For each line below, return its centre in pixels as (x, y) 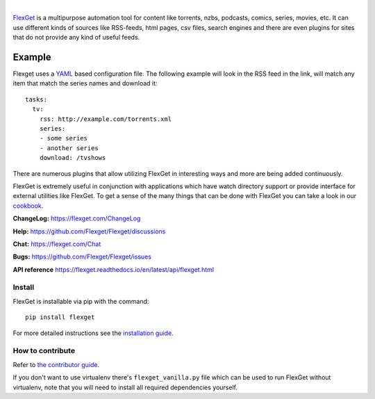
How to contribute (44, 351)
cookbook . (28, 206)
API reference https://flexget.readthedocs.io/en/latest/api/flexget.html (114, 269)
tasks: (36, 99)
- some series (64, 138)
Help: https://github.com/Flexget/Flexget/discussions (89, 231)
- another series (69, 148)
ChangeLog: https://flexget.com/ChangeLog (77, 218)
